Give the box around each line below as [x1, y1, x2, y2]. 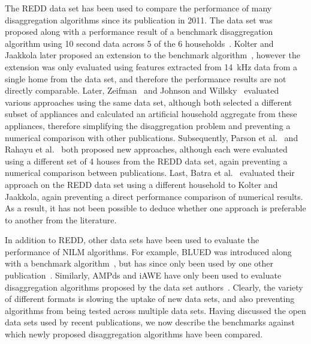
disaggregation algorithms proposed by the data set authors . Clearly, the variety [5, 280, 303, 293]
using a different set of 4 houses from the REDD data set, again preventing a [5, 154, 288, 167]
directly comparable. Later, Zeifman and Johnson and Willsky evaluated [5, 84, 279, 97]
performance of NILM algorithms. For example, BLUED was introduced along [5, 245, 292, 258]
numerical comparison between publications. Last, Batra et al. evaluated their [5, 166, 295, 179]
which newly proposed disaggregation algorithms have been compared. [5, 328, 263, 340]
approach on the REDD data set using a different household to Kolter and [5, 178, 278, 190]
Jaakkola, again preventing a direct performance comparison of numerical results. [5, 190, 303, 202]
